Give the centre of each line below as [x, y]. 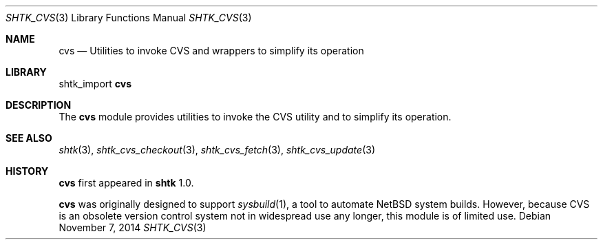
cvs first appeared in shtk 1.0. [126, 183]
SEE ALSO [29, 138]
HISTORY [27, 171]
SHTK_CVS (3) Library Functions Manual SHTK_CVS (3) [129, 18]
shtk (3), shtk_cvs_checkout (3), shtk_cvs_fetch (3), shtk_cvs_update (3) [217, 150]
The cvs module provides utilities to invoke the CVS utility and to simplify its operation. [255, 117]
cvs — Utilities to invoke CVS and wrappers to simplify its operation [211, 51]
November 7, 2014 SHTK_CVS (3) [133, 227]
